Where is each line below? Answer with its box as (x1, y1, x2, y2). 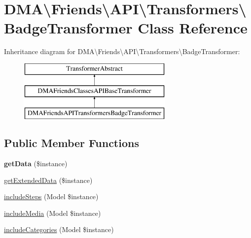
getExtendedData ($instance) (4, 175, 93, 185)
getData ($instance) (4, 158, 68, 169)
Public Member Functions (4, 135, 139, 150)
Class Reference (138, 18, 248, 38)
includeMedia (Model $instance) (4, 208, 101, 218)
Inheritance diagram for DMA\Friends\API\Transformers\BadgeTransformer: (4, 46, 240, 57)
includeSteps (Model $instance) (4, 191, 99, 202)
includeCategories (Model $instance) (4, 224, 114, 235)
